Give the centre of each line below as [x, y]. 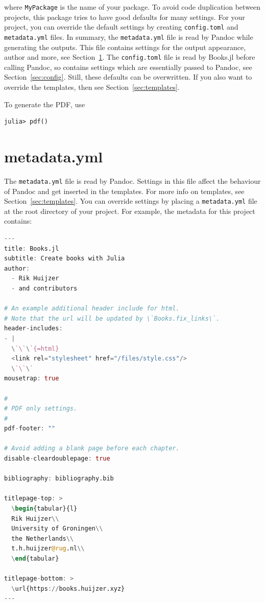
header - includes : [33, 329]
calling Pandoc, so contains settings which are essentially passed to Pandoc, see [128, 67]
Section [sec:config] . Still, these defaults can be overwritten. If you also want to [128, 77]
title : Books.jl [32, 248]
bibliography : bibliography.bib [59, 479]
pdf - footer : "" [30, 429]
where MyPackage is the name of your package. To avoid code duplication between [132, 7]
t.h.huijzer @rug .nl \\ [48, 549]
